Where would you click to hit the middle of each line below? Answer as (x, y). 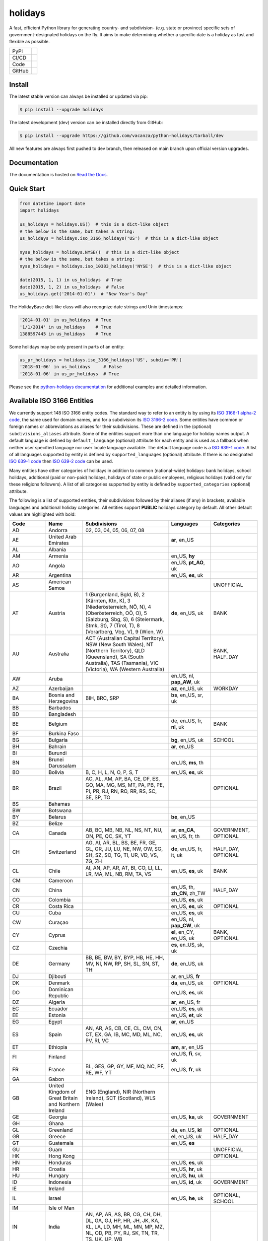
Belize (56, 824)
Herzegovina (63, 701)
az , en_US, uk (187, 689)
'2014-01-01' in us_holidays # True (66, 320)
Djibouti (57, 976)
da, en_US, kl (186, 1130)
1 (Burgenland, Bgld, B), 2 (115, 595)
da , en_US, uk (187, 983)
